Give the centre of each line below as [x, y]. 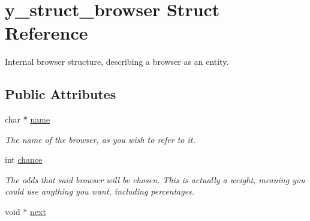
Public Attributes [61, 94]
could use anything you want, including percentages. [100, 191]
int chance [24, 159]
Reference [46, 33]
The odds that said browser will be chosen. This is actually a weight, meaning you [155, 179]
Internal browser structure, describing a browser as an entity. [117, 62]
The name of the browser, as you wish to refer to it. [100, 139]
